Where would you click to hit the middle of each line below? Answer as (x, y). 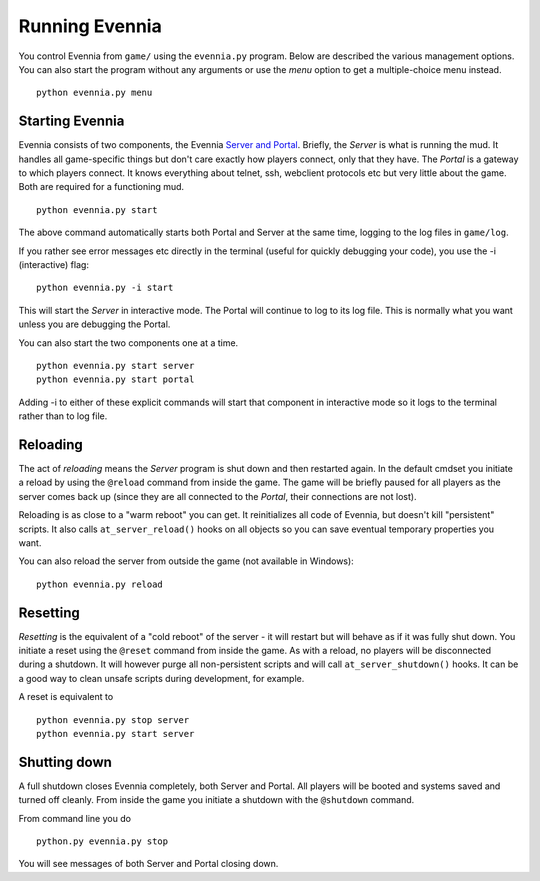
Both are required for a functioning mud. (101, 187)
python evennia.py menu (94, 93)
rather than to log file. (63, 416)
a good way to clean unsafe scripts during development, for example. (161, 678)
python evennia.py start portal (115, 379)
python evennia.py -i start (105, 288)
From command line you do (75, 818)
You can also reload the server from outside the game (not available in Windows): (186, 561)
